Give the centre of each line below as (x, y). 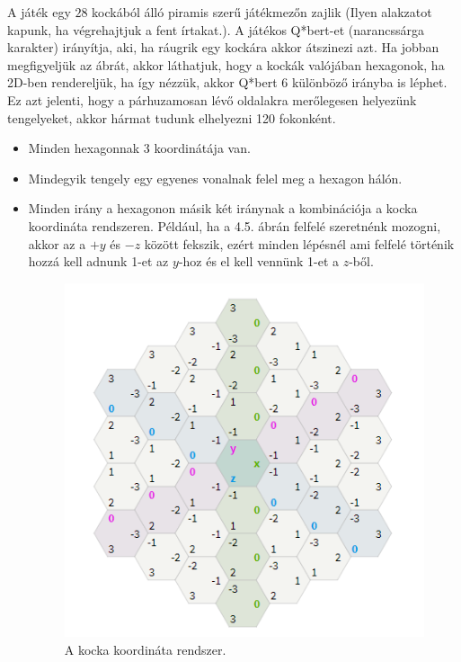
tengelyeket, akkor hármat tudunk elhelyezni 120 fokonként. (172, 117)
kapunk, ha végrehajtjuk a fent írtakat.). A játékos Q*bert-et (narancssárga (216, 29)
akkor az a (57, 243)
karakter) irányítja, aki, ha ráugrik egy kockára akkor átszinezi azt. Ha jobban (223, 47)
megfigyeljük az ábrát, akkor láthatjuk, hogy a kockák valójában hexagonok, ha (226, 64)
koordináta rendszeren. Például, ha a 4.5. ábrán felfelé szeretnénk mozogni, (235, 225)
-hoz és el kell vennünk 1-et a (259, 261)
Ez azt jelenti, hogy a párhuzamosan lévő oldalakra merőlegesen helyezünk (212, 99)
